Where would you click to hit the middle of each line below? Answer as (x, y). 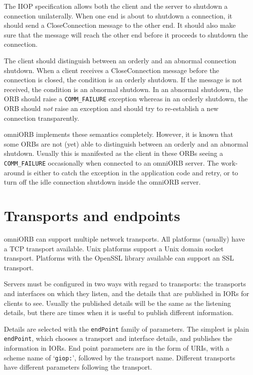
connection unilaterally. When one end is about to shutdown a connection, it (118, 15)
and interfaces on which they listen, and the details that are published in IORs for (126, 293)
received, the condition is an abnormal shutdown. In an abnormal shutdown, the (124, 89)
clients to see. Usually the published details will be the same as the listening (117, 303)
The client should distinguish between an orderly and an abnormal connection (120, 60)
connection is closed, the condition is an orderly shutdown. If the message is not (123, 80)
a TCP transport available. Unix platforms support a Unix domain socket (114, 248)
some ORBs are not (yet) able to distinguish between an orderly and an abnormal (126, 143)
